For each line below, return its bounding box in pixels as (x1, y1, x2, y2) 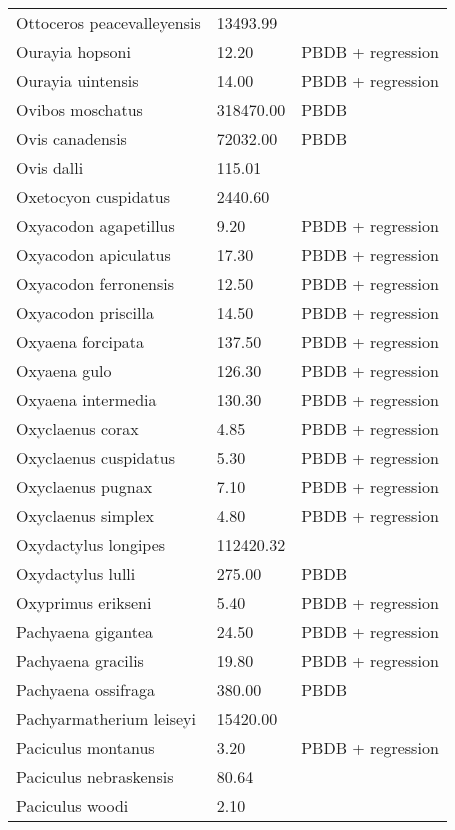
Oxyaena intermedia (16, 388, 157, 411)
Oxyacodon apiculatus (16, 243, 171, 266)
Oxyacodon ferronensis (16, 272, 175, 295)
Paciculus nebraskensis (16, 765, 174, 788)
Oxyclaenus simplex (16, 504, 154, 527)
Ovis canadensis (16, 127, 127, 150)
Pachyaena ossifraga (16, 678, 156, 701)
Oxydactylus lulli (16, 562, 136, 585)
